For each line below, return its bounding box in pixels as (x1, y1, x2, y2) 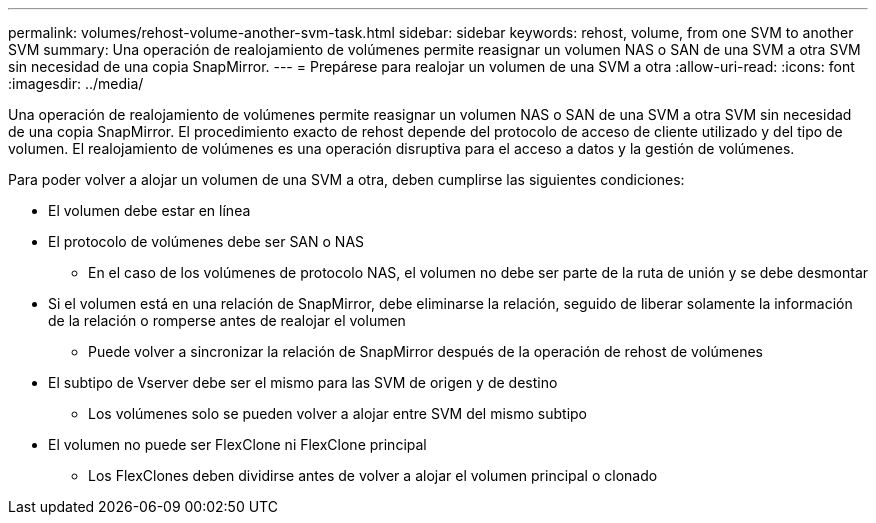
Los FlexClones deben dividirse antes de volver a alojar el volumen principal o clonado (88, 467, 658, 484)
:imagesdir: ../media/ (8, 75, 144, 92)
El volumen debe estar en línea (48, 202, 251, 219)
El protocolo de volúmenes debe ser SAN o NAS (48, 233, 365, 250)
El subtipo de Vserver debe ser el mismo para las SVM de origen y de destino (48, 374, 558, 391)
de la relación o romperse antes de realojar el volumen (48, 312, 406, 329)
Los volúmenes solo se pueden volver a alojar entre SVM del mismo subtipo (88, 405, 588, 422)
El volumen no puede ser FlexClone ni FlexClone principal (48, 436, 427, 453)
